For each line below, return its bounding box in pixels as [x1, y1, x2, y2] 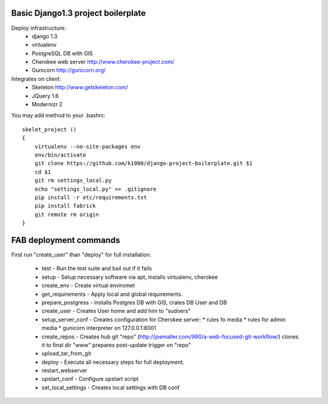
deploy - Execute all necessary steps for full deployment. [41, 358, 185, 366]
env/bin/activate [34, 151, 86, 158]
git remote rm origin [34, 211, 100, 218]
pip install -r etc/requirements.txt [34, 194, 147, 200]
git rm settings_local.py [34, 177, 112, 184]
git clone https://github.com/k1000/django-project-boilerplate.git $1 [34, 160, 253, 167]
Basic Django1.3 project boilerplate [11, 8, 146, 18]
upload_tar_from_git [41, 350, 91, 357]
